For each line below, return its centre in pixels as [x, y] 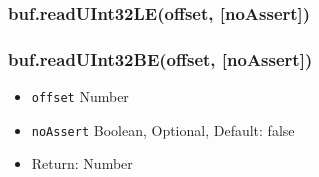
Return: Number [82, 163]
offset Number [80, 96]
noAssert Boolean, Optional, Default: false [163, 129]
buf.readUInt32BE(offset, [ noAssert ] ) [160, 58]
